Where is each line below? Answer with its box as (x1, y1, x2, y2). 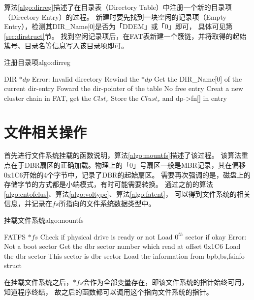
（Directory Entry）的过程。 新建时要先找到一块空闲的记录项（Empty (4, 11, 226, 22)
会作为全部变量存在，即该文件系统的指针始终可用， (83, 277, 249, 287)
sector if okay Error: (185, 231, 247, 241)
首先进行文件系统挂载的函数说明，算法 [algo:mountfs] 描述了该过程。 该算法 (4, 150, 242, 160)
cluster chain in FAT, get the (4, 92, 91, 103)
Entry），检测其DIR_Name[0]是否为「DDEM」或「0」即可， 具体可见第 (4, 21, 233, 31)
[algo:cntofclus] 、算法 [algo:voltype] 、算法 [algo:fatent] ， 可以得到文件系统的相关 (4, 188, 251, 199)
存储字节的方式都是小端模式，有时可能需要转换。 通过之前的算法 (4, 179, 213, 189)
